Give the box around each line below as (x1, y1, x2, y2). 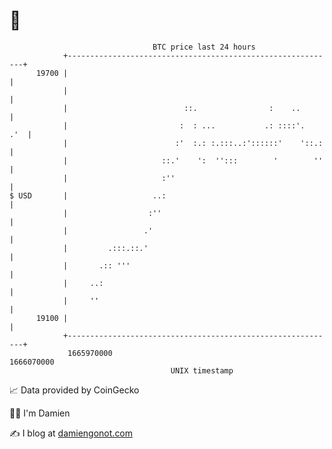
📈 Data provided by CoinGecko (9, 384, 140, 396)
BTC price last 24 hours (152, 42, 256, 52)
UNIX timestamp (170, 365, 234, 376)
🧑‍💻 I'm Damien (9, 407, 71, 419)
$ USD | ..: (9, 190, 167, 201)
